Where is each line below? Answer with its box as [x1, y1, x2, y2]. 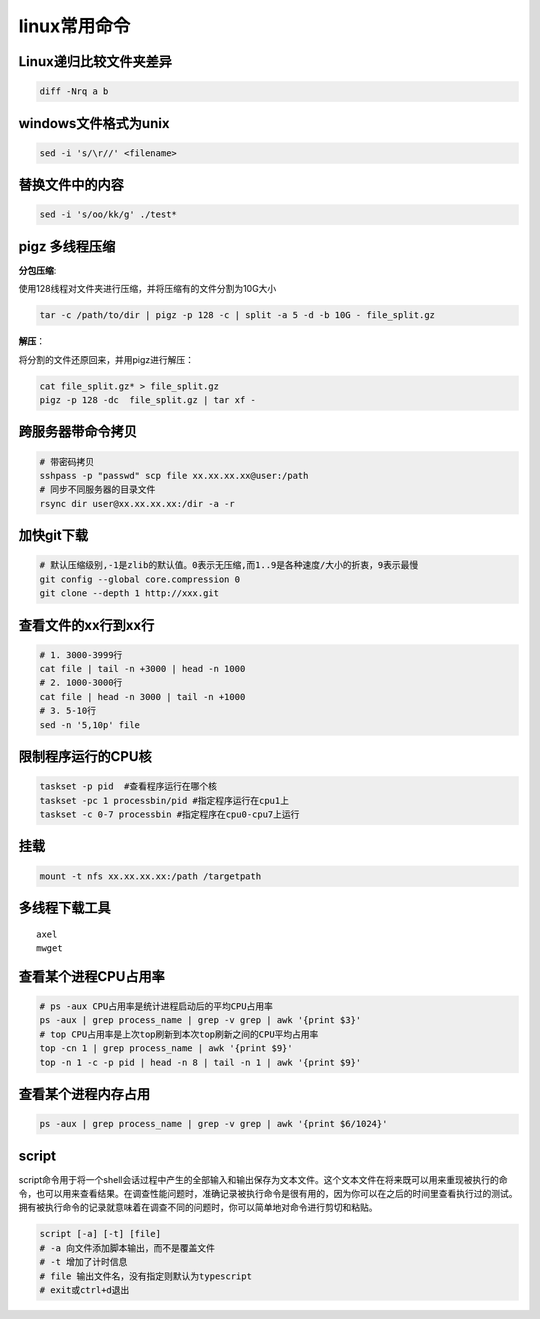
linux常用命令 [18, 15, 131, 37]
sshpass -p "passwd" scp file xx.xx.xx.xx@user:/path [39, 470, 309, 481]
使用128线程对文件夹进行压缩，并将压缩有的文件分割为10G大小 [18, 283, 277, 295]
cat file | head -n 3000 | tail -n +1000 [39, 691, 246, 702]
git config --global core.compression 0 [39, 573, 240, 585]
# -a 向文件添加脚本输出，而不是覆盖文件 [39, 1242, 215, 1254]
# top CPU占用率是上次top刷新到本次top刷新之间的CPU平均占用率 [39, 1028, 319, 1040]
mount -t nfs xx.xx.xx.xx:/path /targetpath [39, 870, 262, 882]
